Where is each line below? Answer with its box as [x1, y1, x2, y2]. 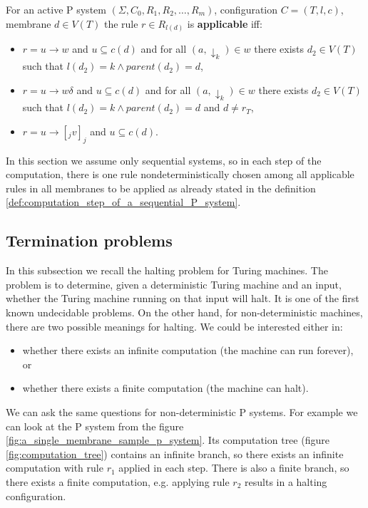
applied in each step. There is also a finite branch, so [118, 460, 349, 475]
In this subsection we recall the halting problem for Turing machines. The [6, 263, 328, 278]
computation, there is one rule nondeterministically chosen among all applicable [6, 167, 354, 182]
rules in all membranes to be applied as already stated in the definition [6, 180, 316, 195]
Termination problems [6, 229, 173, 252]
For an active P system [6, 2, 106, 16]
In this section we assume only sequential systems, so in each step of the [6, 152, 322, 167]
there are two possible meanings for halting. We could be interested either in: [6, 318, 343, 333]
